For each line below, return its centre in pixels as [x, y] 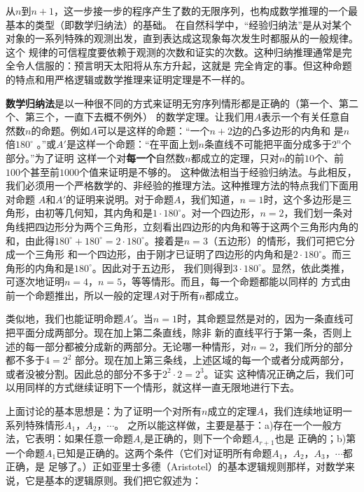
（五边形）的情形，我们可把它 [276, 240]
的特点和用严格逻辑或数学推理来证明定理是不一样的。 [128, 79]
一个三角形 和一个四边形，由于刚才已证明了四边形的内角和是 [154, 254]
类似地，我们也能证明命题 [64, 319]
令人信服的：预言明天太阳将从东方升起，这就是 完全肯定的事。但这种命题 [183, 66]
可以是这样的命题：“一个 [153, 130]
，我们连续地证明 [303, 411]
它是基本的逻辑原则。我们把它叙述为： [113, 480]
